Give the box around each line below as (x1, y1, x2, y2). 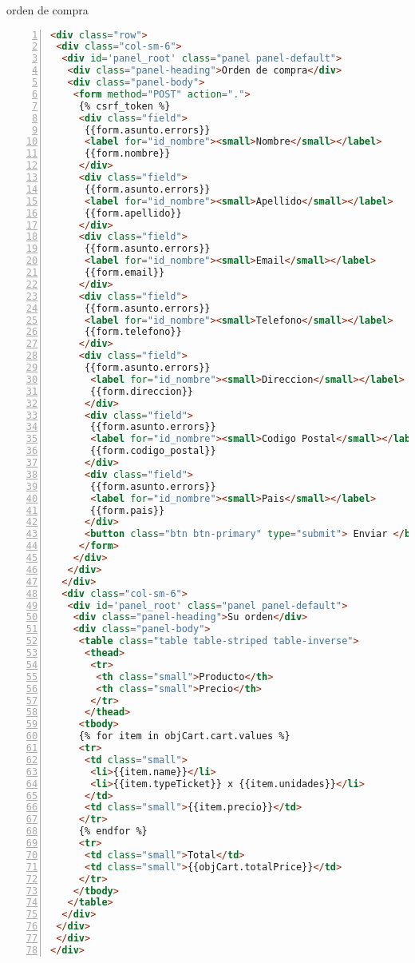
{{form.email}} (84, 267, 165, 279)
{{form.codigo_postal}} (90, 445, 216, 457)
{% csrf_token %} (78, 100, 171, 112)
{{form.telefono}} (84, 326, 182, 338)
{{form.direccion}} (90, 385, 193, 397)
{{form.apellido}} (84, 207, 182, 219)
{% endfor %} (78, 826, 148, 838)
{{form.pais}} (90, 504, 165, 516)
